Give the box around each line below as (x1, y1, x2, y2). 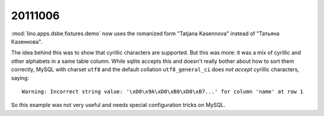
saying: (11, 74, 29, 81)
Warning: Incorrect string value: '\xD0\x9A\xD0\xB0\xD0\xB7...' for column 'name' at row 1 (22, 88, 304, 95)
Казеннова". (11, 38, 43, 45)
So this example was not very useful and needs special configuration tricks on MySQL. (11, 102, 226, 109)
